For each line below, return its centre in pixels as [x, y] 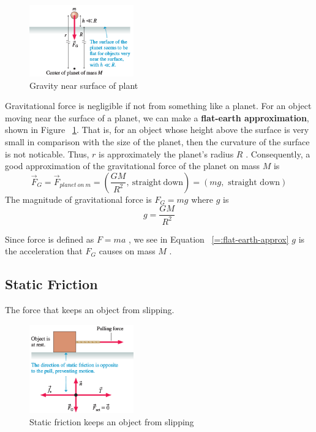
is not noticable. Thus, [47, 153]
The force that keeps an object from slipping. [90, 310]
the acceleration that [44, 251]
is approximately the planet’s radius [166, 153]
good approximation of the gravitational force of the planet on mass [133, 166]
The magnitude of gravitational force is [78, 199]
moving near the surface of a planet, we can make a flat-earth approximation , [157, 117]
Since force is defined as [50, 239]
